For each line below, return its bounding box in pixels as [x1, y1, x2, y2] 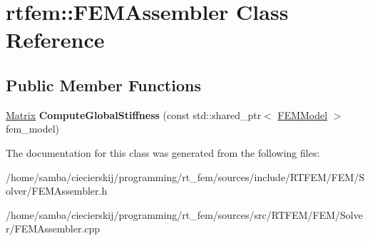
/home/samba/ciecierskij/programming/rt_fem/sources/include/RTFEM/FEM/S [6, 169, 365, 184]
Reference [6, 25, 105, 54]
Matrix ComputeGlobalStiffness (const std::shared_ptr [6, 107, 262, 122]
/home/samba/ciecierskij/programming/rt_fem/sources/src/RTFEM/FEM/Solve [6, 207, 363, 222]
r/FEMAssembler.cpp [6, 221, 101, 236]
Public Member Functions [6, 73, 201, 96]
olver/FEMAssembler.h [6, 183, 108, 198]
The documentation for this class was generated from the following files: [6, 145, 320, 160]
